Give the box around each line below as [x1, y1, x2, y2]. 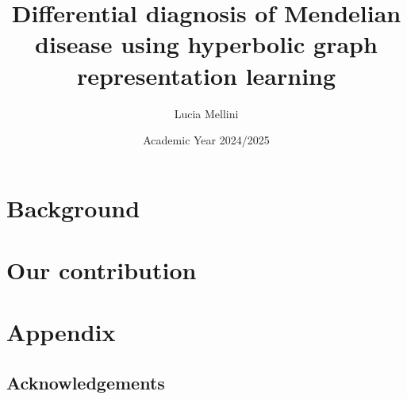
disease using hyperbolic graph [35, 28, 378, 60]
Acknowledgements [6, 370, 165, 395]
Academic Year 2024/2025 [143, 132, 270, 148]
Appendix [6, 316, 116, 348]
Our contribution [6, 254, 197, 286]
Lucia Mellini [174, 105, 239, 121]
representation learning [76, 59, 336, 91]
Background [6, 191, 140, 224]
